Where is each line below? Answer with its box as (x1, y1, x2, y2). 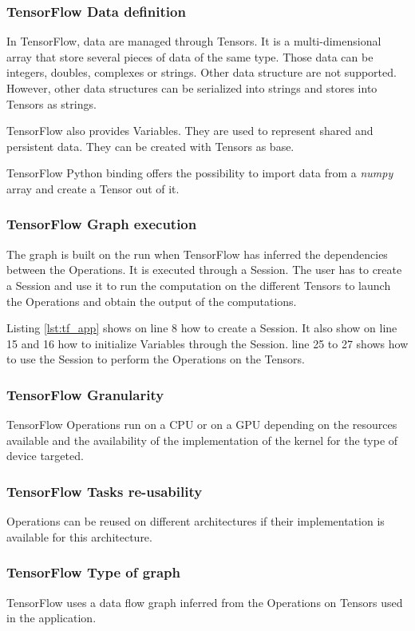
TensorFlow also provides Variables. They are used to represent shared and (6, 122, 373, 139)
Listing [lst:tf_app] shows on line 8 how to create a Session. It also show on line (6, 319, 397, 336)
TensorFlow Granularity (6, 384, 164, 404)
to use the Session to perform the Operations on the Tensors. (6, 351, 305, 367)
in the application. (6, 609, 97, 626)
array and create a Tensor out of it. (6, 180, 180, 196)
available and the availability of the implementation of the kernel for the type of (6, 431, 398, 448)
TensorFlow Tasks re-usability (6, 481, 203, 501)
